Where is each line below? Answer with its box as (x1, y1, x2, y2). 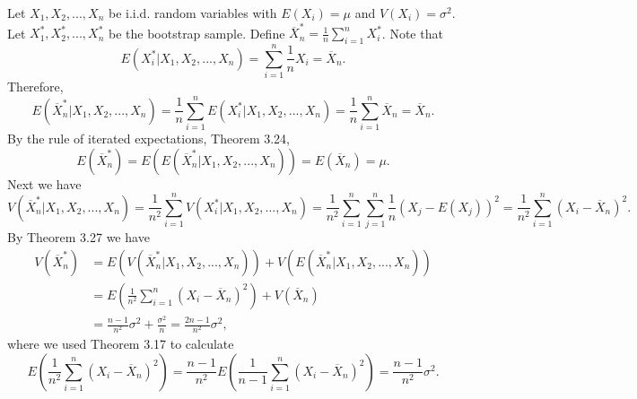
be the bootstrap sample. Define (108, 23, 285, 42)
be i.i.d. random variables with (108, 4, 277, 22)
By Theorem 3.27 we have (7, 228, 150, 247)
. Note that (381, 23, 443, 42)
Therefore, (7, 77, 64, 96)
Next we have (7, 174, 82, 193)
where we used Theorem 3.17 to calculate (7, 334, 234, 353)
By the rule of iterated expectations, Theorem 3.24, (7, 128, 290, 147)
